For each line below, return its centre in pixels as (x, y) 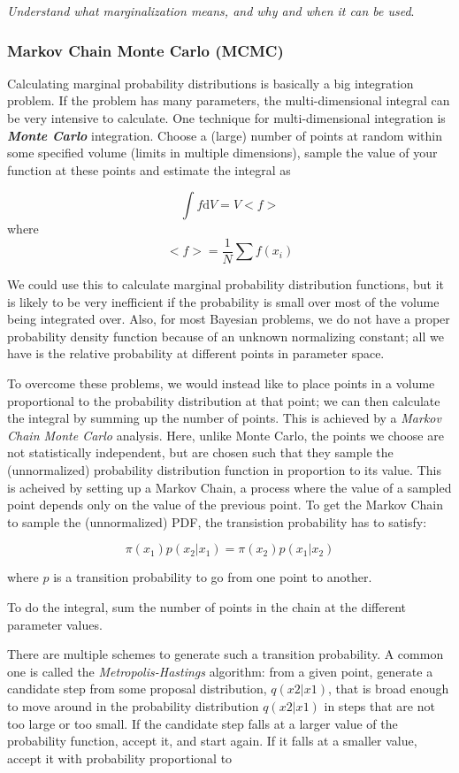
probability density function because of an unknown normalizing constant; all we (226, 336)
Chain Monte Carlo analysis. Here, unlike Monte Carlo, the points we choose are (226, 435)
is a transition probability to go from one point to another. (213, 577)
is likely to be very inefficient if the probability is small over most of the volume (223, 301)
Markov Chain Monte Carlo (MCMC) (145, 50)
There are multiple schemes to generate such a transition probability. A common (226, 654)
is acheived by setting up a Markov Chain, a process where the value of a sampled (229, 487)
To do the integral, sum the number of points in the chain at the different (207, 606)
